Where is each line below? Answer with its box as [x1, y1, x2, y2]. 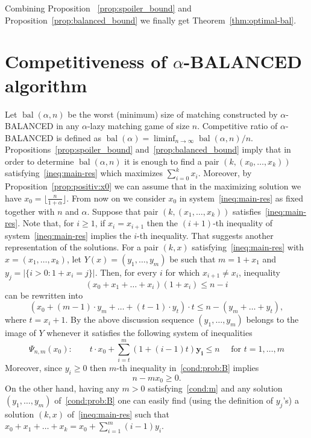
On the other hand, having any [5, 382, 119, 395]
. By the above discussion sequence [65, 313, 194, 326]
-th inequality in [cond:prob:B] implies [116, 361, 259, 374]
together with [5, 205, 55, 217]
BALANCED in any [5, 119, 80, 132]
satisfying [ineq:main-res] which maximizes [5, 167, 163, 179]
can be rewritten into [5, 288, 83, 301]
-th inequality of [213, 217, 272, 229]
